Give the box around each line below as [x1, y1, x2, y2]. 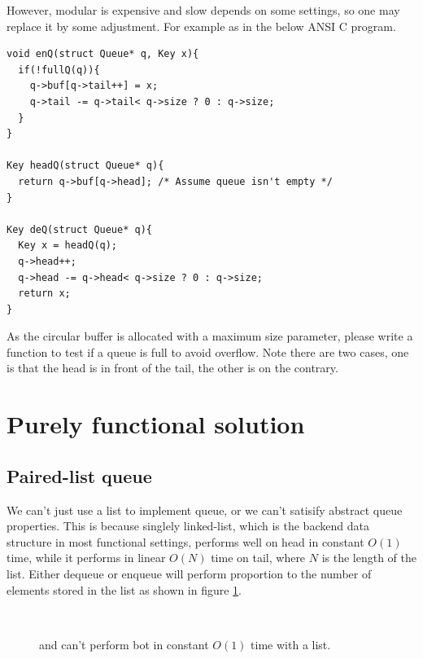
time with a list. [251, 635, 331, 652]
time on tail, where [211, 549, 306, 566]
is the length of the [321, 549, 417, 566]
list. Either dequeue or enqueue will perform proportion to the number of [7, 565, 372, 582]
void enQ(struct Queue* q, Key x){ [7, 48, 199, 60]
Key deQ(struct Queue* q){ [7, 223, 152, 235]
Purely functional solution [7, 407, 305, 441]
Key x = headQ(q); [18, 239, 118, 252]
